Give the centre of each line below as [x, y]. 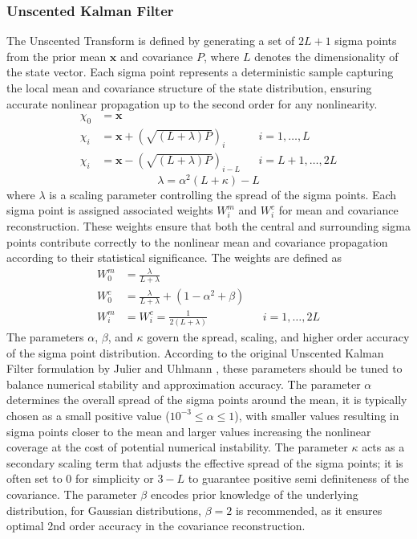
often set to [34, 478]
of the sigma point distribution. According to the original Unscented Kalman [195, 352]
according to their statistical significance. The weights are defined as [174, 257]
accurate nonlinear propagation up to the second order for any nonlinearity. [192, 103]
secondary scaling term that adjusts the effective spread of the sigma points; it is [205, 462]
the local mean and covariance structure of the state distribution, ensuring [189, 88]
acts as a [383, 447]
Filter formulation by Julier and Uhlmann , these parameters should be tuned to [204, 368]
